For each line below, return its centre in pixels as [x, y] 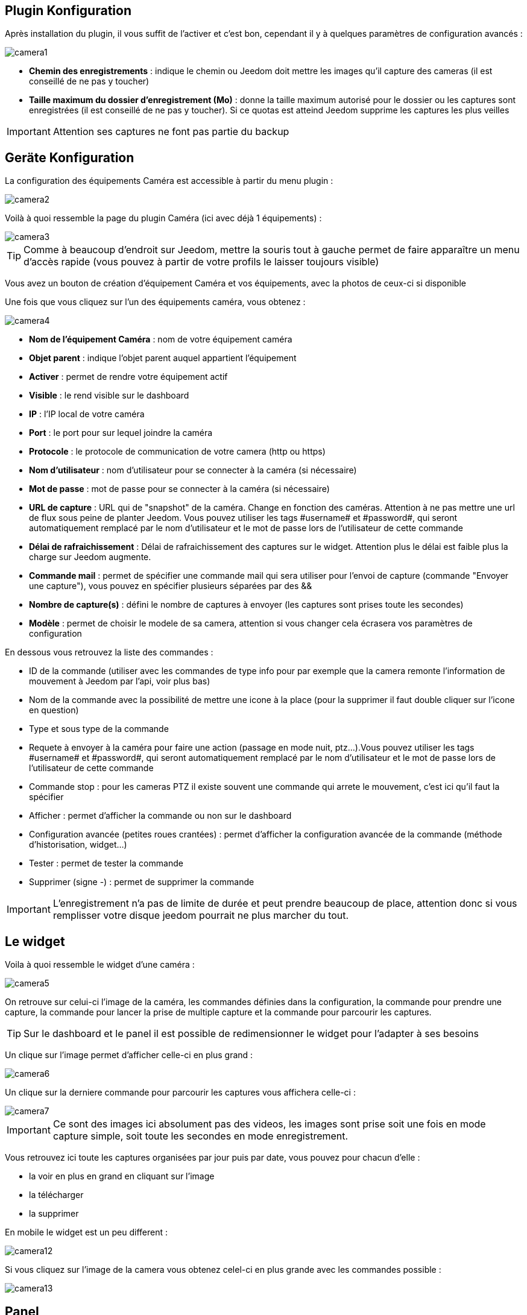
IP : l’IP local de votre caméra [87, 414]
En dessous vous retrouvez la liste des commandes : [109, 652]
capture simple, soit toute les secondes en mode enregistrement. [200, 1136]
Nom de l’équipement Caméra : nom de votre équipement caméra [161, 339]
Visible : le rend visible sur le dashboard [109, 396]
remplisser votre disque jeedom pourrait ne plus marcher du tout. [201, 916]
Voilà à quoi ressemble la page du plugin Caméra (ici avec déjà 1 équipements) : [163, 218]
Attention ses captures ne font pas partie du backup [171, 132]
